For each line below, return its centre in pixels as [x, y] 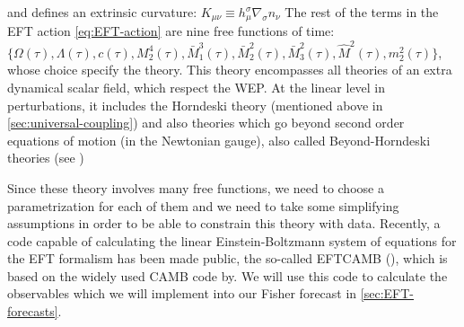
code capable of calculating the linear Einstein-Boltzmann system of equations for [232, 240]
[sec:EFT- [387, 293]
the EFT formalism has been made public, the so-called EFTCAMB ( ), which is [228, 258]
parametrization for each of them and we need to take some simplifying [203, 205]
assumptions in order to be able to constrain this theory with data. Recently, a [224, 223]
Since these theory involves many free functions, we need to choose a [196, 187]
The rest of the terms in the [362, 12]
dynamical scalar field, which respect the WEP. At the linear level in [197, 87]
